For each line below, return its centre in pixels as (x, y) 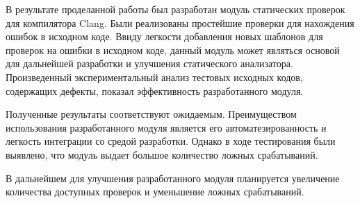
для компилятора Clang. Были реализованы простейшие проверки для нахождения (180, 23)
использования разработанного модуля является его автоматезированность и (166, 127)
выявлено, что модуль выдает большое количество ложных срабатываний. (162, 154)
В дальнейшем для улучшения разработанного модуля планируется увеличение (173, 178)
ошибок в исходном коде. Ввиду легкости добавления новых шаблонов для (164, 36)
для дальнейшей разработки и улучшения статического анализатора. (149, 63)
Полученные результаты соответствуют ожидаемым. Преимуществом (151, 114)
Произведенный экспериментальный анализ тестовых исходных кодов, (154, 77)
